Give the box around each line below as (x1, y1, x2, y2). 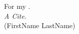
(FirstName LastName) (4, 20, 75, 31)
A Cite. (4, 10, 27, 21)
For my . (4, 1, 30, 11)
